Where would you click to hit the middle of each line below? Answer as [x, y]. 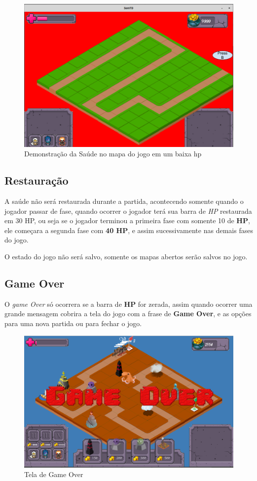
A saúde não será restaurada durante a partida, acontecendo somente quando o [124, 201]
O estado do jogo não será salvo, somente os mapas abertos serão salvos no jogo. [126, 256]
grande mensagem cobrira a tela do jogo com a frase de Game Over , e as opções [128, 313]
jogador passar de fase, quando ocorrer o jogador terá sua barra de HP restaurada [128, 211]
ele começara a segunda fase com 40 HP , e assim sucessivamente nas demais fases [129, 230]
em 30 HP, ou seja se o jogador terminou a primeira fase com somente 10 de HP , [127, 220]
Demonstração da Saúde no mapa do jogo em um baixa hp [113, 154]
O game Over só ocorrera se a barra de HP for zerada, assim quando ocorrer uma [128, 304]
